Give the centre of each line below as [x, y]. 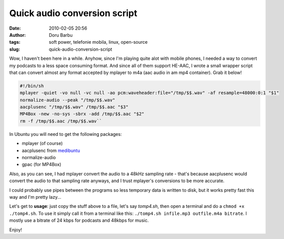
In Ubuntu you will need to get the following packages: [66, 134]
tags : [15, 42]
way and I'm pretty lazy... [35, 197]
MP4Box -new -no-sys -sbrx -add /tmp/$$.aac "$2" [82, 114]
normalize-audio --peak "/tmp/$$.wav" [67, 100]
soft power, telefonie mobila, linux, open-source [98, 42]
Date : [15, 28]
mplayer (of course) [42, 143]
